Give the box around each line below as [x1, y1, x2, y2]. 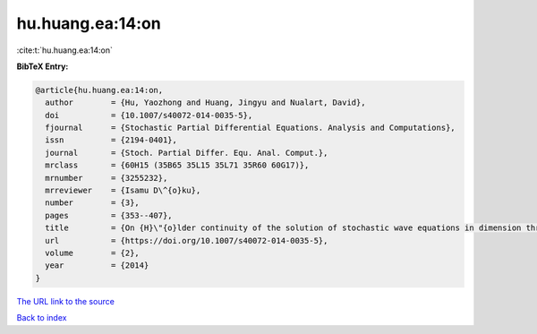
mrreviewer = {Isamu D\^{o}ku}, [45, 185, 201, 196]
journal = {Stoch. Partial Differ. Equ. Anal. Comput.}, [45, 148, 328, 158]
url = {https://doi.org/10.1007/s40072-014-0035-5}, [45, 236, 328, 245]
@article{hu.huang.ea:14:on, [35, 85, 164, 95]
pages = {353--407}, [45, 210, 174, 220]
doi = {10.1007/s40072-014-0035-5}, [45, 110, 253, 120]
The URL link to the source [16, 295, 115, 306]
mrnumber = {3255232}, [45, 173, 168, 183]
